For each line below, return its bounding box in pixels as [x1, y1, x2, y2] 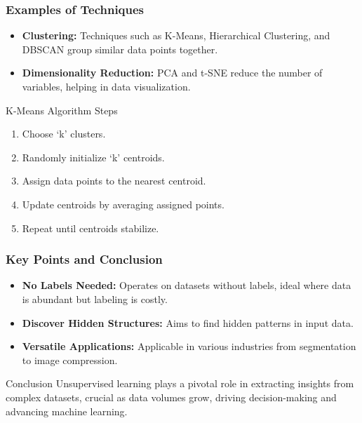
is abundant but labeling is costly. [22, 291, 168, 306]
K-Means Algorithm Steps [6, 102, 118, 117]
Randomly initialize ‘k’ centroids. [22, 149, 165, 164]
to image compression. [22, 352, 118, 367]
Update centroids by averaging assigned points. [22, 196, 224, 211]
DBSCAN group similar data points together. [22, 41, 218, 56]
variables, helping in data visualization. [22, 79, 191, 93]
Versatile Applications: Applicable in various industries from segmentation [22, 339, 356, 354]
